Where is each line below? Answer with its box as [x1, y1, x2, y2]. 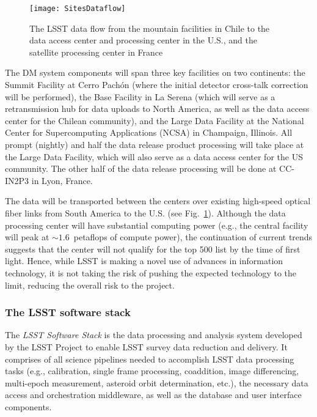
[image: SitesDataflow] [29, 4, 126, 13]
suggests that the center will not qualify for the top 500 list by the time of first [5, 242, 301, 255]
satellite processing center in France [29, 45, 163, 58]
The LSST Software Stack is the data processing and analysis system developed [5, 328, 302, 341]
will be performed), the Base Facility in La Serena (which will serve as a [5, 90, 275, 103]
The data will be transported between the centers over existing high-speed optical [5, 194, 311, 207]
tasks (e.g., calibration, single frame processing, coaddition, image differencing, [5, 364, 299, 377]
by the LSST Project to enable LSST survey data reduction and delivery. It [5, 340, 288, 353]
